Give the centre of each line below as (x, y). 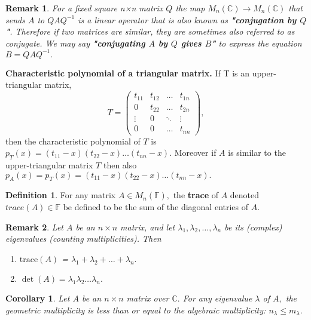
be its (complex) (253, 227)
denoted (245, 195)
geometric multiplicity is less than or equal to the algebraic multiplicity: (136, 310)
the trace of (196, 195)
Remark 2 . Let (34, 227)
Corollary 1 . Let (38, 298)
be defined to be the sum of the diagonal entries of (156, 207)
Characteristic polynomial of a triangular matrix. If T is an (128, 73)
